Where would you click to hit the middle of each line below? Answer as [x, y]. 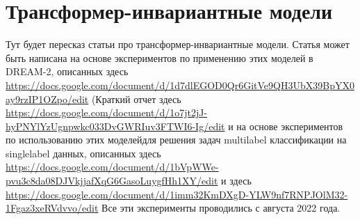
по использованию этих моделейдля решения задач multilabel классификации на [176, 140]
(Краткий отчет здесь [136, 99]
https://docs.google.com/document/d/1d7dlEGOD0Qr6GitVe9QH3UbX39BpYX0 [180, 85]
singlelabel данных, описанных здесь [83, 153]
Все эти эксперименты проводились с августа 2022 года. [221, 208]
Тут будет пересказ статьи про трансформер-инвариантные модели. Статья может [178, 44]
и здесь [236, 181]
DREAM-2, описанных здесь [67, 71]
